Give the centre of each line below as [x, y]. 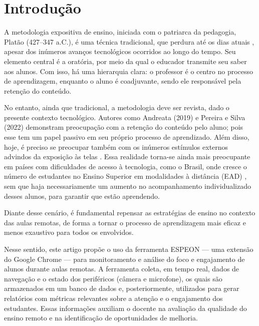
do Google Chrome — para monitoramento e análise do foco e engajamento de [124, 259]
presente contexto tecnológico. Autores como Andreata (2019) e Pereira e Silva [125, 117]
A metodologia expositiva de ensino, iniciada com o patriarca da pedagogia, [120, 32]
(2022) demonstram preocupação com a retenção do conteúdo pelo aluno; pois [124, 127]
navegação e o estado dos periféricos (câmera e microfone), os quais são [113, 278]
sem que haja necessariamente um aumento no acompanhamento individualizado [127, 186]
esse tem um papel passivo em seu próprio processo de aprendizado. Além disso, [127, 137]
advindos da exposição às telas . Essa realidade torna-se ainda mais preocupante [127, 156]
